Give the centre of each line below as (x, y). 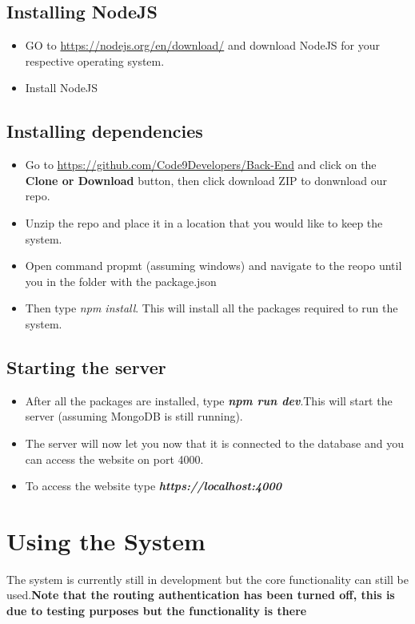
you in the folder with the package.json (121, 281)
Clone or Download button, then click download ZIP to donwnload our (206, 180)
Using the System (106, 540)
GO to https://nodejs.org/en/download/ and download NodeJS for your (203, 45)
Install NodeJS (61, 88)
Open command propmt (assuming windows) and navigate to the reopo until (213, 266)
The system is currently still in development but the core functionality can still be (207, 579)
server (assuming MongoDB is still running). (134, 416)
